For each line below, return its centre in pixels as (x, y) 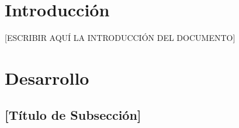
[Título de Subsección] (73, 115)
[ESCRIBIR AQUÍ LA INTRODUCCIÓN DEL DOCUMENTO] (120, 38)
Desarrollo (47, 77)
